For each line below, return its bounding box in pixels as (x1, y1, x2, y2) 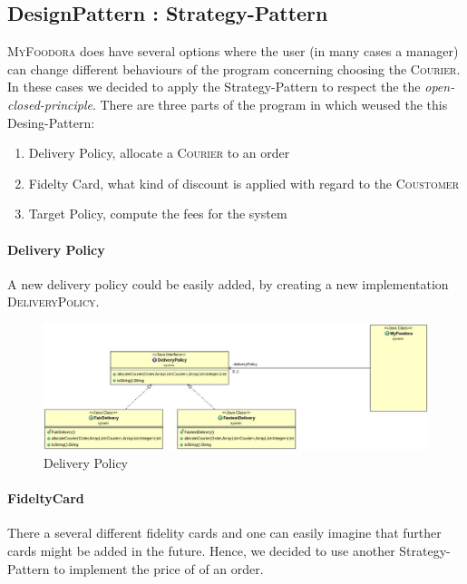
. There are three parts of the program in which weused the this (92, 94, 448, 113)
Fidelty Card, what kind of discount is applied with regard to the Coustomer (28, 173, 460, 192)
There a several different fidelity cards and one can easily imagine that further (7, 523, 442, 542)
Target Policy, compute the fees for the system (28, 204, 287, 223)
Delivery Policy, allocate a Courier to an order (28, 143, 290, 162)
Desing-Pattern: (7, 112, 95, 131)
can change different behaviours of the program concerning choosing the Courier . (7, 59, 461, 78)
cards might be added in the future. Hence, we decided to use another (7, 541, 395, 560)
